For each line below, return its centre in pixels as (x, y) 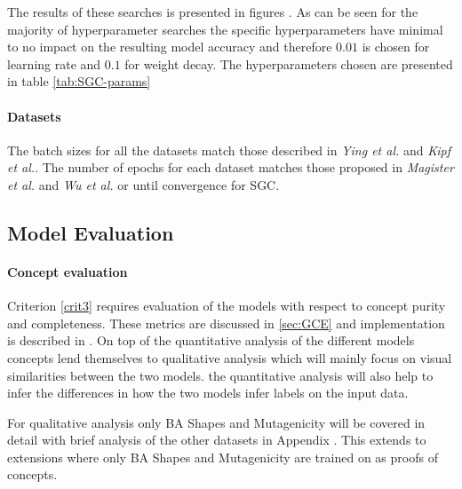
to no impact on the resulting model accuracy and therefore (170, 47)
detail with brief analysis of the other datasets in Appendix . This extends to (217, 440)
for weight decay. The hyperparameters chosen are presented (289, 63)
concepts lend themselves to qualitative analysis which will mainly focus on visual (230, 357)
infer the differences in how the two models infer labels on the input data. (208, 393)
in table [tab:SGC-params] (79, 81)
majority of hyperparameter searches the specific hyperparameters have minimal (225, 29)
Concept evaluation (68, 271)
